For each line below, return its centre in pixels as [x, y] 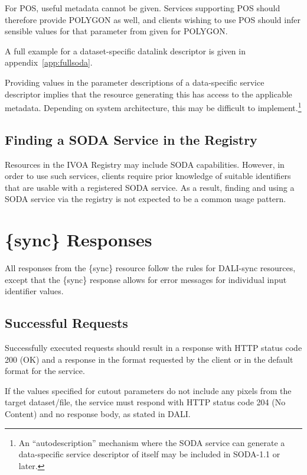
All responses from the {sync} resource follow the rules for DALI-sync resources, [150, 268]
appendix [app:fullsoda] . [49, 62]
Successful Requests [66, 323]
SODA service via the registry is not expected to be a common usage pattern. [146, 199]
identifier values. [34, 291]
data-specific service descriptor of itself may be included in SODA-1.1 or [149, 454]
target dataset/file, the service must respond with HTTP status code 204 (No [145, 402]
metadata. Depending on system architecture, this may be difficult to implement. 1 [153, 107]
